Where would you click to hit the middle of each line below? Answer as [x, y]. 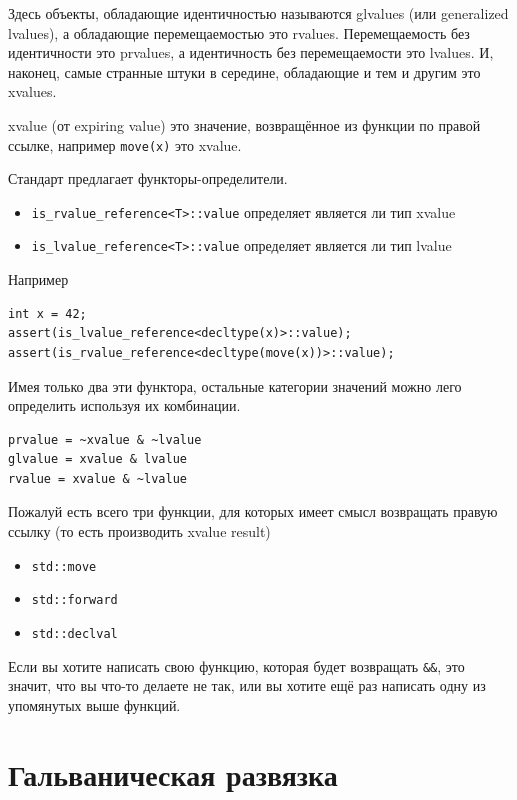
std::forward [74, 600]
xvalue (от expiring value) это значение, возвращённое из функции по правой [244, 124]
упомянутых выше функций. [94, 704]
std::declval [74, 633]
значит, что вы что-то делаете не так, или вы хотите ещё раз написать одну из [247, 685]
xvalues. [32, 91]
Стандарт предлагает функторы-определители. [148, 178]
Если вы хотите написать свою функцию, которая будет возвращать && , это [236, 665]
